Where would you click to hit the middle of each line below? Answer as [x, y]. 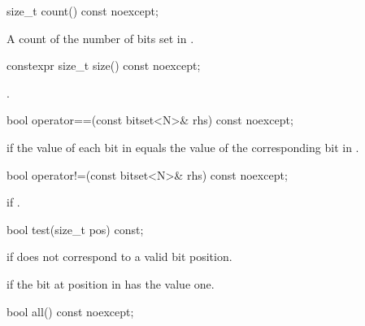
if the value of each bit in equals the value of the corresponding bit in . [183, 147]
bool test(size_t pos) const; [75, 229]
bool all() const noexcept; [70, 311]
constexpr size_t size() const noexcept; [104, 65]
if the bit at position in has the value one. [111, 283]
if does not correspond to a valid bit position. [119, 256]
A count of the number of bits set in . [100, 38]
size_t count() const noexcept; [83, 11]
